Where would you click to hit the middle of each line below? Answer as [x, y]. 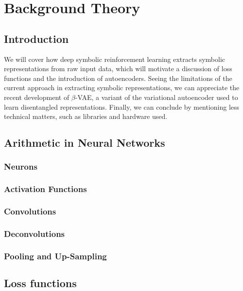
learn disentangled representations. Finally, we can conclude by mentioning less [122, 107]
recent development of [37, 97]
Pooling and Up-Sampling [55, 256]
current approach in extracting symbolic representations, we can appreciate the [122, 87]
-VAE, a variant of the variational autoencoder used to [156, 97]
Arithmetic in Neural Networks [85, 143]
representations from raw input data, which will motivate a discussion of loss [118, 68]
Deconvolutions [35, 233]
